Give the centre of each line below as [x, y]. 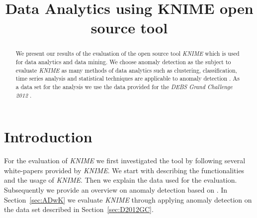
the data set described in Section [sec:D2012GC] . [79, 209]
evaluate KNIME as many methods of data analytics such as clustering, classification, [126, 70]
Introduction [48, 137]
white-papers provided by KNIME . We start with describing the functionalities [124, 170]
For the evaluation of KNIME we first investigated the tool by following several [125, 161]
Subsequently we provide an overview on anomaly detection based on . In [116, 190]
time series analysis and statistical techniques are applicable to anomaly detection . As [128, 78]
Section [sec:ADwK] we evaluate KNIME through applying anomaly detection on [128, 199]
